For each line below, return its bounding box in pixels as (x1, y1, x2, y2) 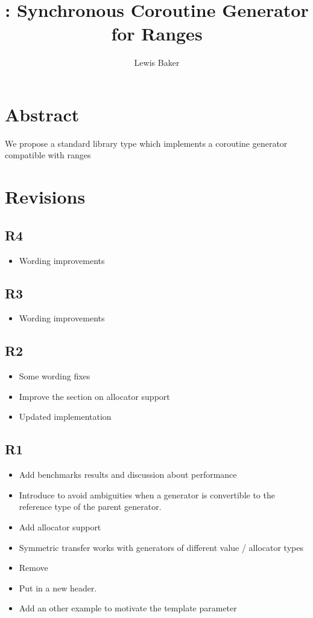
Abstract (5, 101, 80, 126)
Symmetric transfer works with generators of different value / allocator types (19, 541, 303, 553)
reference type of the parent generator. (19, 500, 162, 513)
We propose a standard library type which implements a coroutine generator (5, 137, 288, 149)
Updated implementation (19, 410, 112, 423)
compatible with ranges (5, 149, 91, 161)
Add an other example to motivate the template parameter (19, 602, 237, 614)
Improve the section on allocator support (19, 390, 170, 402)
